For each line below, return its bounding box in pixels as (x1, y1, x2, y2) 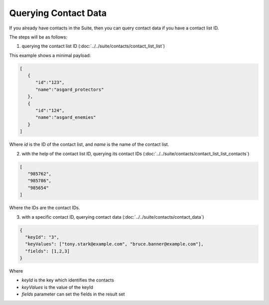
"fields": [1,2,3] (25, 248, 70, 254)
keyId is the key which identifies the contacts (21, 277, 114, 283)
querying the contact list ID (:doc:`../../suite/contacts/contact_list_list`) (21, 43, 165, 49)
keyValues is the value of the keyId (21, 284, 93, 290)
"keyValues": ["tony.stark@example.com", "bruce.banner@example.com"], (25, 241, 204, 247)
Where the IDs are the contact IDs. (9, 205, 80, 211)
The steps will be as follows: (9, 34, 67, 40)
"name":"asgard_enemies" (35, 115, 97, 120)
